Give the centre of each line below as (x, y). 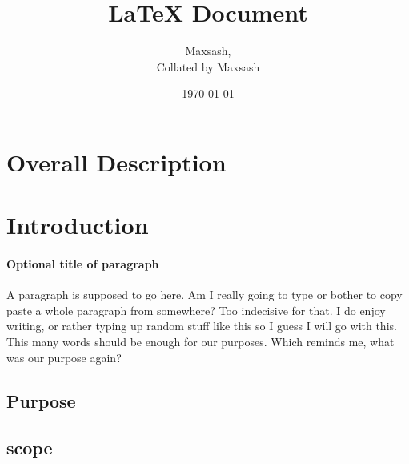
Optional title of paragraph (83, 264)
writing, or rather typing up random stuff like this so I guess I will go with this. (202, 326)
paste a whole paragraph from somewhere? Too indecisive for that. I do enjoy (196, 310)
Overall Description (116, 161)
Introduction (78, 225)
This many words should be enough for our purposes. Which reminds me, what (200, 342)
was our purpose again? (64, 357)
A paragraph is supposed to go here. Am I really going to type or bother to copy (204, 295)
